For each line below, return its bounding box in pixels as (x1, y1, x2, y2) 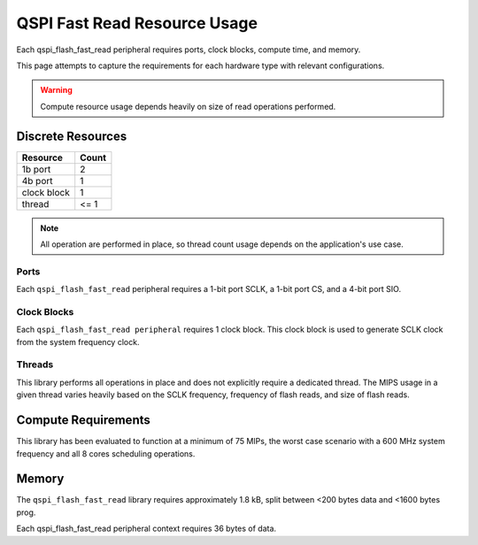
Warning (40, 85, 73, 96)
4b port (21, 174, 53, 187)
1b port (21, 163, 51, 175)
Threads (16, 358, 54, 371)
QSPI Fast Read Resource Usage (16, 13, 258, 33)
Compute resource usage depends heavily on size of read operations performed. (40, 101, 336, 111)
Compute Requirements (16, 412, 150, 428)
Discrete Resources (16, 128, 127, 143)
